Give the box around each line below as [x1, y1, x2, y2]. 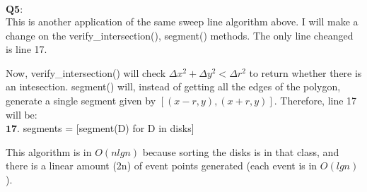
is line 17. [6, 42, 47, 56]
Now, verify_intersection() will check [6, 65, 166, 80]
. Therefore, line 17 [274, 92, 357, 107]
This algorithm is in [6, 144, 92, 159]
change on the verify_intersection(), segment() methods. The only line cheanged [6, 28, 354, 42]
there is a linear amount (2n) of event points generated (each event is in [6, 158, 318, 173]
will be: [6, 107, 37, 121]
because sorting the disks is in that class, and [142, 144, 339, 159]
